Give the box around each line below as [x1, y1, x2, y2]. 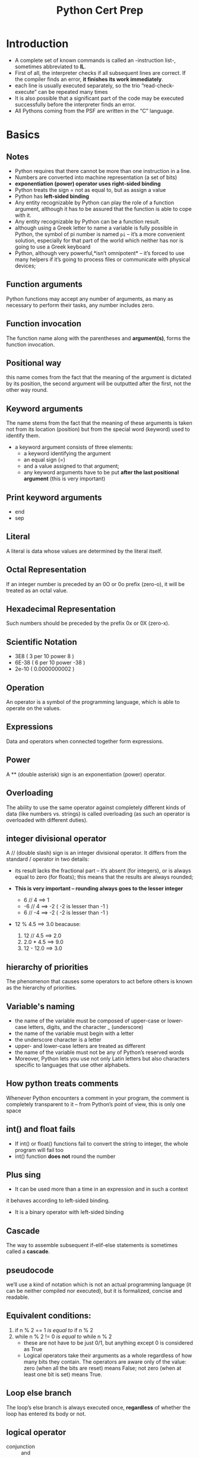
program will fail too [14, 1146, 64, 1153]
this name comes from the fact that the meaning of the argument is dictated [6, 374, 192, 381]
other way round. [6, 386, 49, 394]
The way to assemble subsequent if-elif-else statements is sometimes [6, 1242, 178, 1249]
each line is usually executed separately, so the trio [14, 81, 141, 89]
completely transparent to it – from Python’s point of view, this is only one [6, 1100, 186, 1107]
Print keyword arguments [6, 492, 102, 502]
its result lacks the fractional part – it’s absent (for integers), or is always [14, 867, 191, 874]
